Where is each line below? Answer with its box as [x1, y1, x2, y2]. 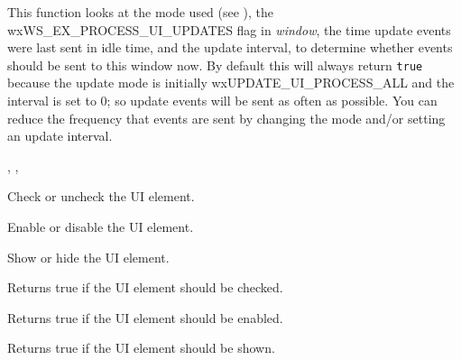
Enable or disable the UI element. [7, 217, 194, 235]
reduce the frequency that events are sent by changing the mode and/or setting [7, 108, 446, 127]
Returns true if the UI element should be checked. [7, 278, 283, 297]
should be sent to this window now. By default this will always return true [7, 55, 423, 74]
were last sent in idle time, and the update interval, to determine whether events [7, 38, 453, 57]
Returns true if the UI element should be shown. [7, 338, 275, 357]
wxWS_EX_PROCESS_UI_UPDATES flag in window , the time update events [7, 20, 451, 39]
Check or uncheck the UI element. [7, 187, 195, 206]
